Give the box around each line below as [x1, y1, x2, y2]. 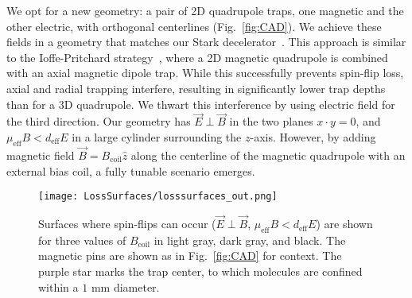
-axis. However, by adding [250, 128, 376, 145]
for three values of [38, 231, 126, 248]
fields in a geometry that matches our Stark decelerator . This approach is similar [6, 33, 406, 50]
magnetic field [6, 146, 75, 163]
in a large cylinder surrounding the [72, 128, 242, 145]
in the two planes [229, 113, 313, 130]
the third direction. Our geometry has [6, 113, 191, 130]
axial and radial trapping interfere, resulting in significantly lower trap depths [6, 79, 386, 96]
